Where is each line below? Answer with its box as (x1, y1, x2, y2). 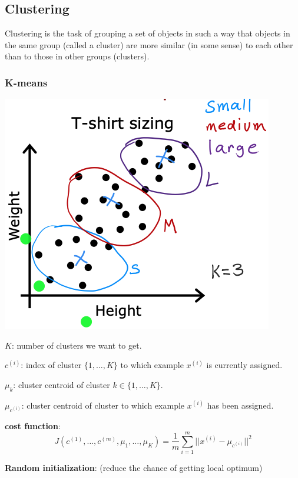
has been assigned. (207, 399, 274, 411)
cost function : (5, 419, 61, 432)
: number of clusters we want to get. (11, 339, 142, 351)
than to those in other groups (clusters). (5, 50, 150, 62)
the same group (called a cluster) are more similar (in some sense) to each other (5, 38, 293, 51)
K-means (5, 75, 48, 89)
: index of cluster (21, 359, 82, 371)
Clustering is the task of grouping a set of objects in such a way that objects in (5, 27, 290, 39)
